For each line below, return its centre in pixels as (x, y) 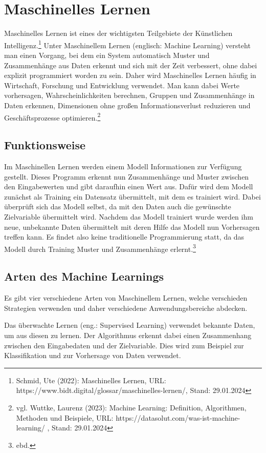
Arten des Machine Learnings (84, 276)
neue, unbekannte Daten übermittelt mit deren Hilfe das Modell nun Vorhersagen (132, 226)
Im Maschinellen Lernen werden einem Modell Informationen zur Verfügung (123, 166)
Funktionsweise (45, 145)
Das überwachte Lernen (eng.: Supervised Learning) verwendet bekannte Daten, (130, 325)
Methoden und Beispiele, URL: (65, 417)
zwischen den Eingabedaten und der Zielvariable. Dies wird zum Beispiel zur (124, 345)
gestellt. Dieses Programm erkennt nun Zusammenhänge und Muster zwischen (127, 176)
